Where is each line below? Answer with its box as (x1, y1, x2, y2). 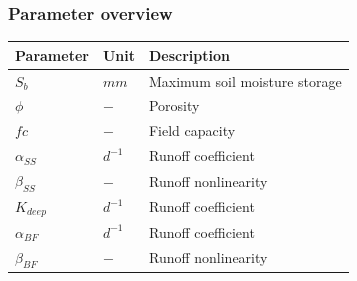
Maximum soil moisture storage (148, 70, 342, 91)
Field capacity (148, 120, 236, 141)
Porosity (148, 95, 200, 116)
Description (148, 44, 230, 65)
